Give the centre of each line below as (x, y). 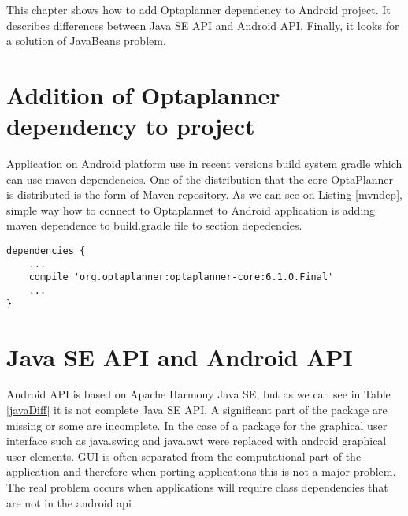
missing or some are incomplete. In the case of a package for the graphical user (197, 425)
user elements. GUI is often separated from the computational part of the (184, 456)
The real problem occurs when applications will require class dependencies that (197, 487)
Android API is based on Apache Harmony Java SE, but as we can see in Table (198, 394)
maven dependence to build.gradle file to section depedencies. (154, 225)
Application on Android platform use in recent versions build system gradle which (204, 164)
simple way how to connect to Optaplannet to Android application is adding (191, 209)
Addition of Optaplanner (143, 94)
